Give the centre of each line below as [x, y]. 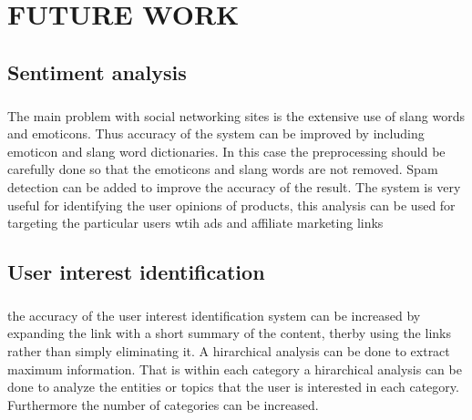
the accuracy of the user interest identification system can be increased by [214, 315]
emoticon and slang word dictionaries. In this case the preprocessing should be [226, 151]
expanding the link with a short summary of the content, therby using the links [229, 333]
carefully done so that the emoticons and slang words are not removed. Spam [223, 169]
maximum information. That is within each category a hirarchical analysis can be [235, 369]
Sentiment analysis [97, 72]
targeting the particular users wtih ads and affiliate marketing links [195, 223]
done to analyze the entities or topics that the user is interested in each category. [233, 387]
